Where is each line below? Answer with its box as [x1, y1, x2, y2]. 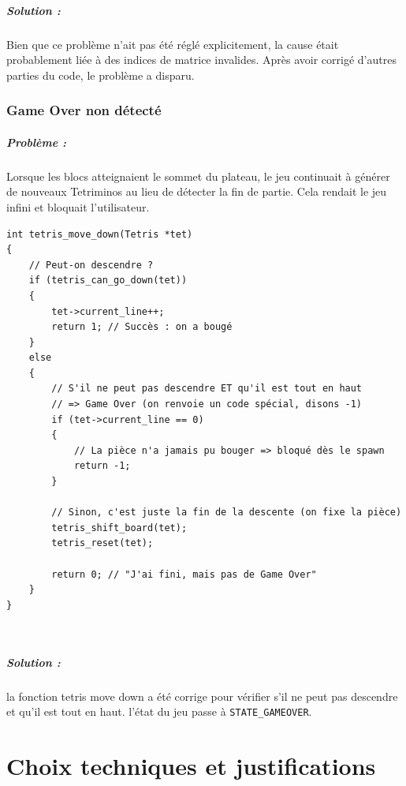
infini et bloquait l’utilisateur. [6, 198, 150, 215]
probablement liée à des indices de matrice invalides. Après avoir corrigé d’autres [6, 51, 397, 68]
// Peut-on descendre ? [28, 259, 154, 271]
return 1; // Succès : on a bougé [51, 321, 233, 333]
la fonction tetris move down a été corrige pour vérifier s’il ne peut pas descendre [6, 687, 398, 704]
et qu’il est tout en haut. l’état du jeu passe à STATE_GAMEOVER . [6, 703, 312, 720]
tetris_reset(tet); [51, 537, 154, 549]
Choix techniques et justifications [6, 749, 376, 781]
